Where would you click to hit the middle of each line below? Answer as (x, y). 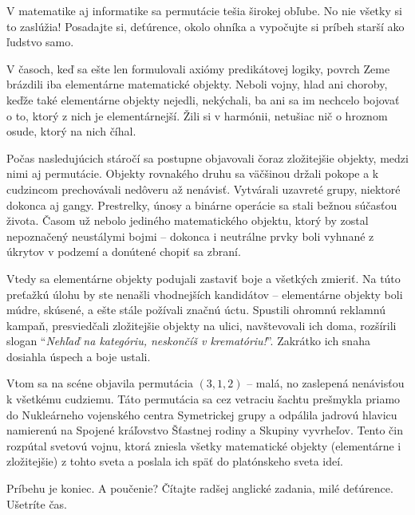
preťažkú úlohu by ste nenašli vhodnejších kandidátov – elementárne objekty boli (205, 294)
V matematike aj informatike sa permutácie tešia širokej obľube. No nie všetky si (204, 10)
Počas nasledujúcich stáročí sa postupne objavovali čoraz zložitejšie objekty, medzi (207, 157)
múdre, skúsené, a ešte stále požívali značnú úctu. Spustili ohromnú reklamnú (196, 310)
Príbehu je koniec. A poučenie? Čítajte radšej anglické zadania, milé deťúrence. (200, 488)
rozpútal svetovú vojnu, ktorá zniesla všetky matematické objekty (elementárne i (204, 445)
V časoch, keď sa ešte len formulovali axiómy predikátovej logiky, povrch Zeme (198, 68)
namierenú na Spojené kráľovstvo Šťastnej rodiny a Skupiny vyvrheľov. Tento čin (205, 430)
